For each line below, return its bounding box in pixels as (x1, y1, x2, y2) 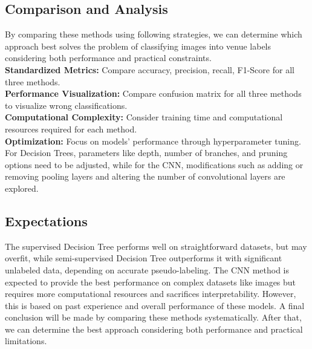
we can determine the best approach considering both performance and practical (5, 322, 303, 335)
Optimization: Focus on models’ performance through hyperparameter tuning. (5, 134, 301, 147)
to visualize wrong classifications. (5, 99, 128, 111)
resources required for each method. (5, 122, 137, 135)
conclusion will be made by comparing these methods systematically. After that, (5, 311, 302, 324)
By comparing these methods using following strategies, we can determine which (5, 28, 302, 41)
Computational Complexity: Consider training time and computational (5, 111, 283, 123)
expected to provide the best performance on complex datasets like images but (5, 275, 296, 288)
